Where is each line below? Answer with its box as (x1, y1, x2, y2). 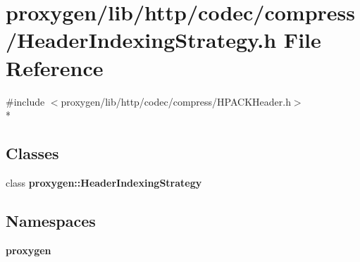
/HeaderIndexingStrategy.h (6, 25, 277, 54)
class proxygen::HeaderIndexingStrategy (6, 175, 202, 189)
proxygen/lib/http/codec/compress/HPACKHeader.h (61, 94, 291, 108)
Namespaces (6, 209, 96, 231)
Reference (6, 53, 104, 82)
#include (6, 94, 45, 108)
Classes (6, 142, 59, 164)
